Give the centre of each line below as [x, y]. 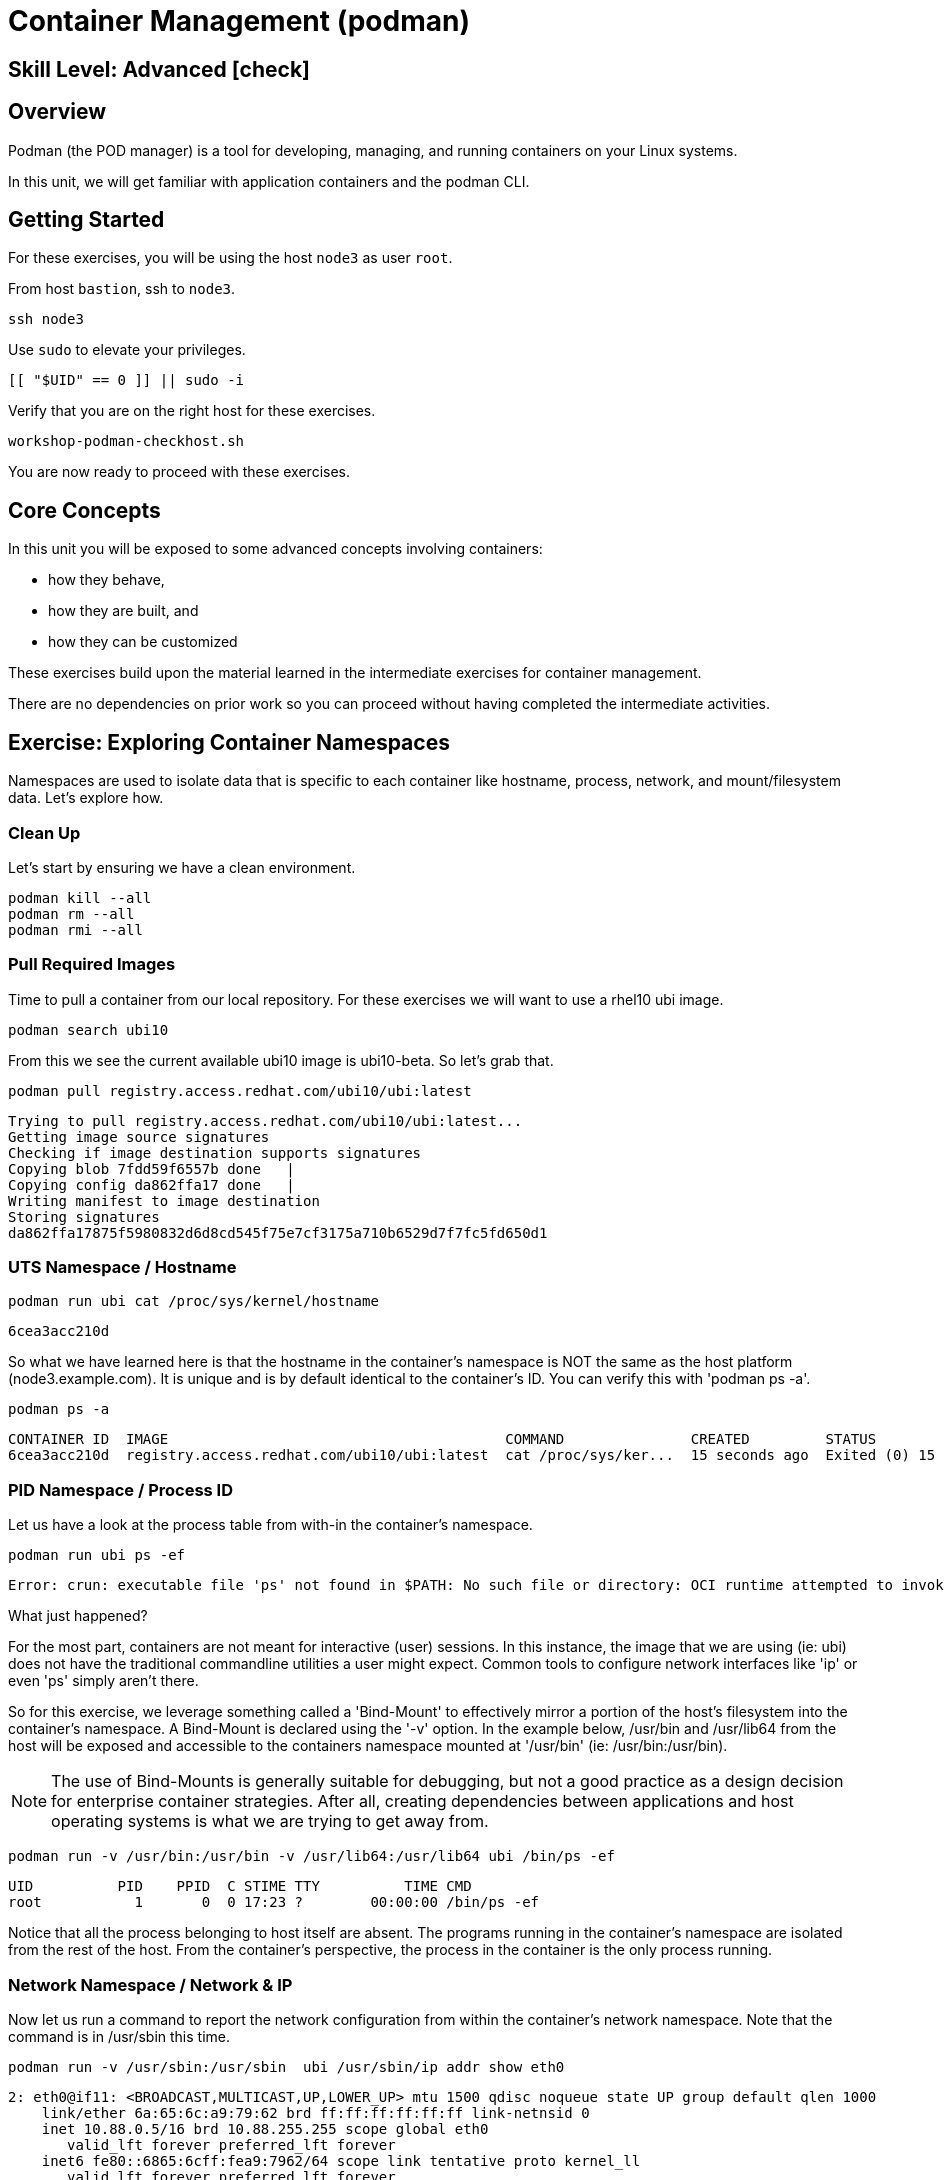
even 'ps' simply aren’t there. [103, 1681]
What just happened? [78, 1616]
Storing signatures [84, 1216]
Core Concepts [84, 510]
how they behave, [106, 580]
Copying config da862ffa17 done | [151, 1184]
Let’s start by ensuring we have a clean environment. [182, 867]
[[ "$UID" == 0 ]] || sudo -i [126, 380]
